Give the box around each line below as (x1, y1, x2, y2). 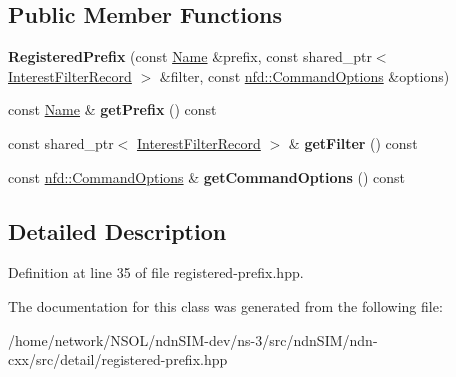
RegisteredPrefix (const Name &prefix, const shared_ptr (8, 46, 372, 67)
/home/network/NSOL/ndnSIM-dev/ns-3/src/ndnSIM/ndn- (8, 329, 378, 350)
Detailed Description (8, 215, 227, 246)
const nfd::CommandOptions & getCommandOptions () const (8, 166, 406, 187)
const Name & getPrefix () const (8, 99, 217, 120)
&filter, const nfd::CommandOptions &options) (159, 65, 450, 86)
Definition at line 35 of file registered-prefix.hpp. (8, 262, 304, 283)
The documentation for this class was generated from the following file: (8, 295, 443, 316)
